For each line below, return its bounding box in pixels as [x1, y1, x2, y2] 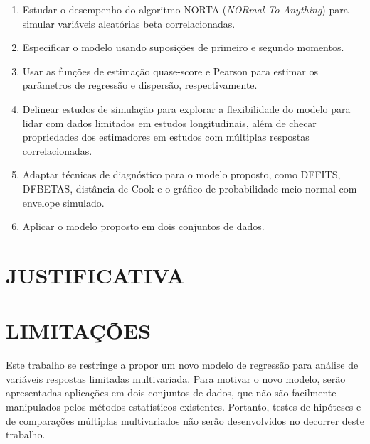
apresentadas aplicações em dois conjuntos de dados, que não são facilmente [6, 385, 337, 400]
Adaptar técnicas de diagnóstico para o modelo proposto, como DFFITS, [22, 167, 341, 182]
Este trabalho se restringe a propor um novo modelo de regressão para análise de [6, 357, 359, 372]
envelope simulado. [22, 195, 105, 210]
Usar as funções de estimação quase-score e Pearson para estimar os [22, 63, 318, 78]
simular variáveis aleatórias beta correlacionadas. [22, 16, 236, 31]
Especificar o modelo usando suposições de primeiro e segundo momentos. [22, 40, 344, 55]
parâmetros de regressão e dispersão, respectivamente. [22, 77, 258, 92]
